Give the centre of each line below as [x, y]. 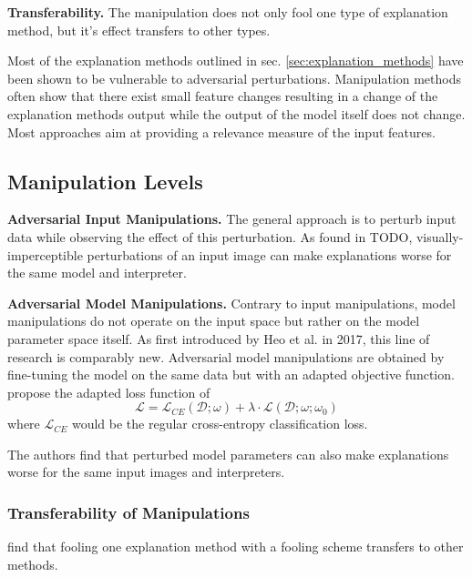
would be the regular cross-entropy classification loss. [220, 424]
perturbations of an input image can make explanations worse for [269, 254]
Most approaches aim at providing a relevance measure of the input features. [221, 132]
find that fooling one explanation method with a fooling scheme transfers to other [236, 547]
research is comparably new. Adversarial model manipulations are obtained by [226, 356]
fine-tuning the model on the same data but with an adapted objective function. [231, 375]
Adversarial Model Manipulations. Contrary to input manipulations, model [231, 303]
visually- [440, 236]
